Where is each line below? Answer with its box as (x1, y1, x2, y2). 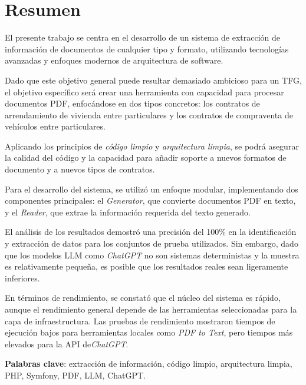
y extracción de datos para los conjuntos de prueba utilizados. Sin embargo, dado (5, 237, 298, 250)
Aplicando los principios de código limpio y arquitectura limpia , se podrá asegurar (5, 140, 299, 152)
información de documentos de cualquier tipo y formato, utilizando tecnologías (5, 42, 289, 55)
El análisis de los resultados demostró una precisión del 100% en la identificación (5, 225, 297, 238)
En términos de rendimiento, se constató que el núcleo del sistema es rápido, (5, 291, 281, 304)
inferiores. (5, 271, 40, 284)
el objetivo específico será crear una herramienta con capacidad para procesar (5, 85, 284, 98)
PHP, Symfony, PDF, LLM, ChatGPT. (5, 369, 146, 381)
